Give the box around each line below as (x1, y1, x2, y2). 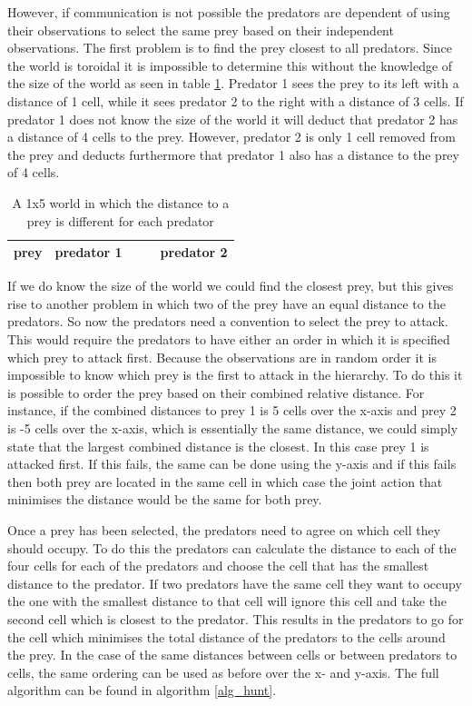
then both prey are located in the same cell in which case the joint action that (7, 472, 443, 491)
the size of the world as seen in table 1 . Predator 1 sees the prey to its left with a (7, 74, 459, 93)
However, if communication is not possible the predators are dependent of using (7, 3, 450, 21)
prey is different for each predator (26, 211, 214, 230)
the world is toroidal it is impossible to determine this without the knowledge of (7, 55, 453, 75)
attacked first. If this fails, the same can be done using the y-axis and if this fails (7, 454, 457, 473)
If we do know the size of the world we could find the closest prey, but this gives (7, 276, 454, 295)
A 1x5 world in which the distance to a (12, 193, 230, 212)
